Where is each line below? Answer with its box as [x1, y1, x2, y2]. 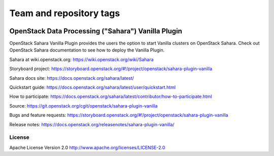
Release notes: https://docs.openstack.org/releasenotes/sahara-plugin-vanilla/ [9, 121, 175, 127]
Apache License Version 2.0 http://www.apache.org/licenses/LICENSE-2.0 [9, 144, 165, 150]
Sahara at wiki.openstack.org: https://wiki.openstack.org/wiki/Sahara [9, 56, 154, 63]
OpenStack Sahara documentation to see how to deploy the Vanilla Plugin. [9, 47, 165, 53]
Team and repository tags [9, 8, 120, 19]
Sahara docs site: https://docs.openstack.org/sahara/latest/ [9, 75, 134, 81]
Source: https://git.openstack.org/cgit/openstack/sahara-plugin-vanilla [9, 102, 158, 109]
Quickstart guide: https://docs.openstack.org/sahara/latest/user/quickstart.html [9, 84, 176, 90]
